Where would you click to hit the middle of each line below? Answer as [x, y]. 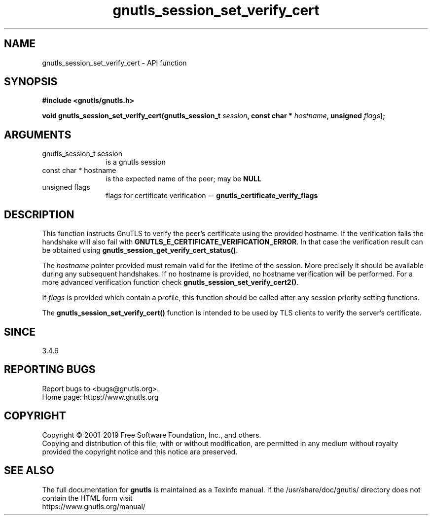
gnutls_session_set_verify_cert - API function [114, 63]
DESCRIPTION [39, 214]
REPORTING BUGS [50, 370]
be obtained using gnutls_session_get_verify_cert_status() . [140, 250]
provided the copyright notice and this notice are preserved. [140, 451]
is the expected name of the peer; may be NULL [183, 179]
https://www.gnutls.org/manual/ [94, 506]
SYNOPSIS [31, 82]
